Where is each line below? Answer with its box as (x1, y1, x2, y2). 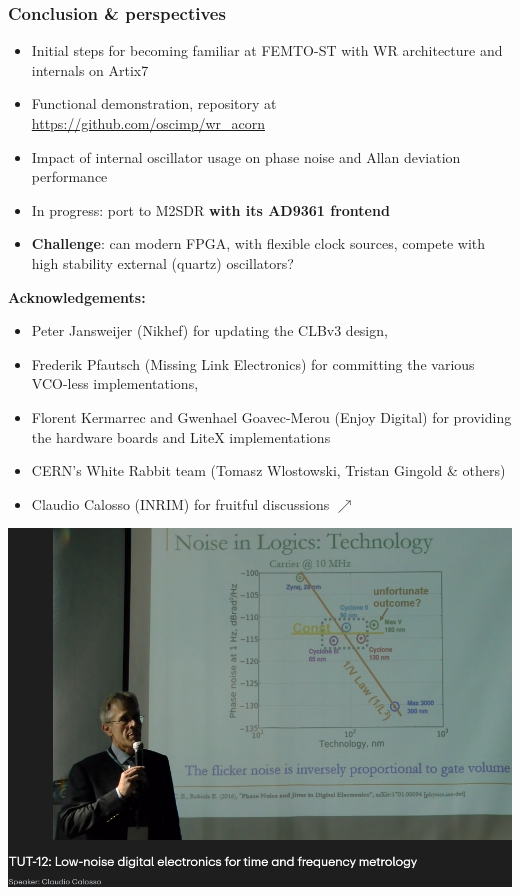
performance (31, 166, 108, 187)
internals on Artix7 (31, 59, 149, 80)
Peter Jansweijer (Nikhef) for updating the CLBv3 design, (31, 320, 388, 341)
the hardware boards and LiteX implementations (31, 426, 331, 447)
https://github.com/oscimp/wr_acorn (31, 113, 265, 133)
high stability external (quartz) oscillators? (31, 252, 294, 273)
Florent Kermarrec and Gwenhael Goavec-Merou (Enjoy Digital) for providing (31, 406, 512, 427)
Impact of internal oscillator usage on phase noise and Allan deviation (31, 146, 461, 167)
